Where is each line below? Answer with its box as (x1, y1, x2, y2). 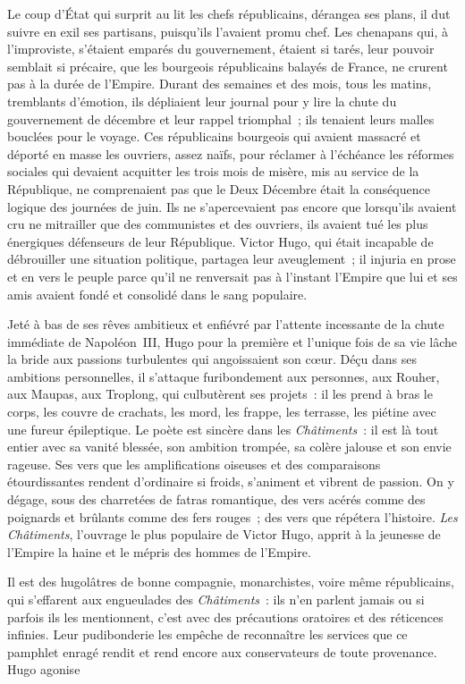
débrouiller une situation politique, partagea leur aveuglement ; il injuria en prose (7, 249, 456, 268)
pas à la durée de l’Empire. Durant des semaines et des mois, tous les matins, (7, 74, 432, 93)
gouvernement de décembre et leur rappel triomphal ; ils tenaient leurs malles (7, 109, 435, 128)
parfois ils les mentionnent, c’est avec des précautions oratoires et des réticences (7, 607, 444, 626)
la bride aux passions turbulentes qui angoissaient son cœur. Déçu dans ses (7, 350, 418, 368)
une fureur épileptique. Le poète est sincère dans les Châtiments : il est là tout (7, 419, 439, 438)
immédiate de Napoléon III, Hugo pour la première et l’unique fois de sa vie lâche (7, 332, 458, 350)
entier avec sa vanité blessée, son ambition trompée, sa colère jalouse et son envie (7, 437, 452, 456)
